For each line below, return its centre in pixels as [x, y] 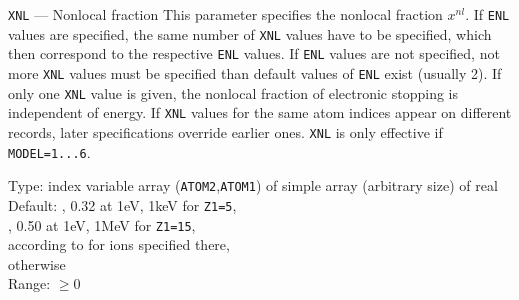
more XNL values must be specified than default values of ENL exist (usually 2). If [255, 72]
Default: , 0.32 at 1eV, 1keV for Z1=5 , [122, 204]
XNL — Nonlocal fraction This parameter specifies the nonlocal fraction [225, 14]
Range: [29, 283]
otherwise [37, 263]
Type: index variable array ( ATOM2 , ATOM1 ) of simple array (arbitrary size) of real [253, 185]
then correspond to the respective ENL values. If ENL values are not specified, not [254, 53]
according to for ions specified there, [119, 244]
